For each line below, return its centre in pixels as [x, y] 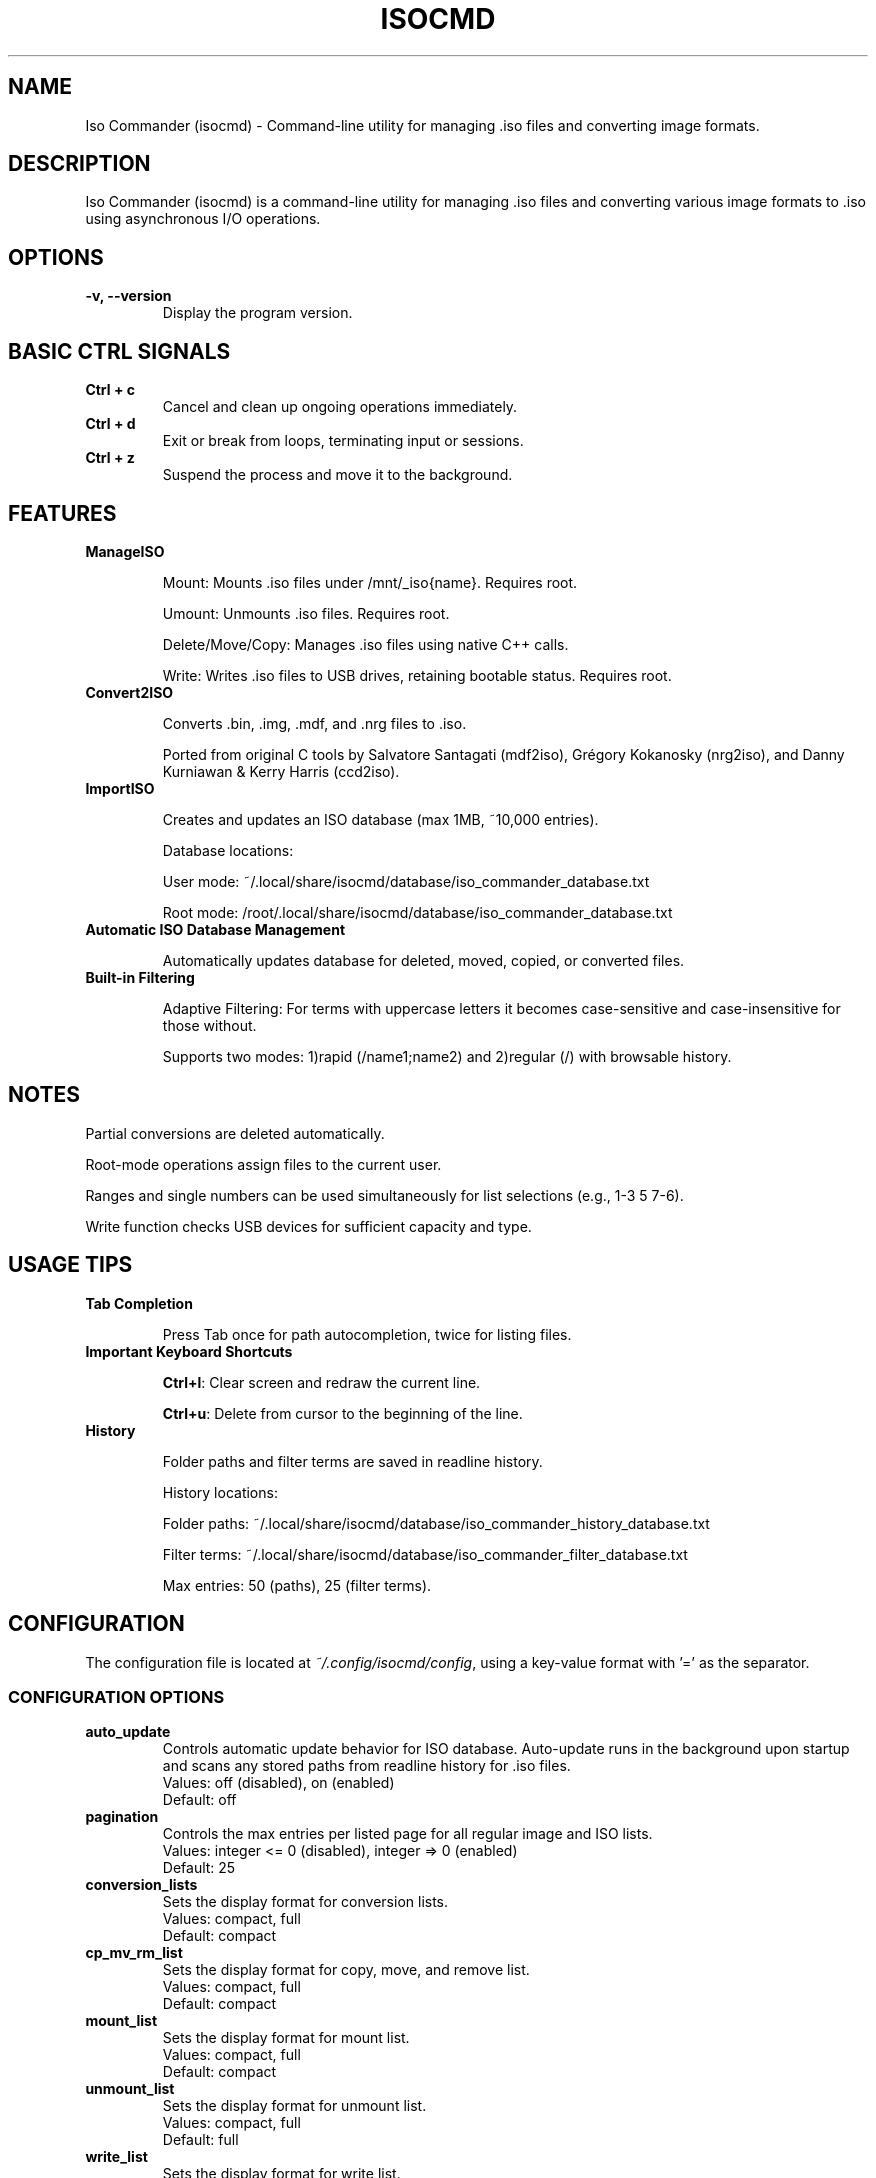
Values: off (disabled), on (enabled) [278, 1783]
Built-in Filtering [140, 977]
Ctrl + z [110, 458]
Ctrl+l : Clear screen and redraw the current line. [321, 1382]
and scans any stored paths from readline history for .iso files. [366, 1766]
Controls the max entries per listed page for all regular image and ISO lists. [407, 1834]
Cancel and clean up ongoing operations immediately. [340, 407]
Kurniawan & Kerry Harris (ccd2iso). [281, 771]
